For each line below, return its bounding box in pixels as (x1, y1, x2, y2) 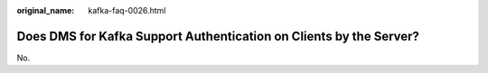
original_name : (16, 5, 75, 15)
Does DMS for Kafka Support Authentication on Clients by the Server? (16, 28, 420, 44)
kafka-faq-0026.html (88, 5, 166, 15)
